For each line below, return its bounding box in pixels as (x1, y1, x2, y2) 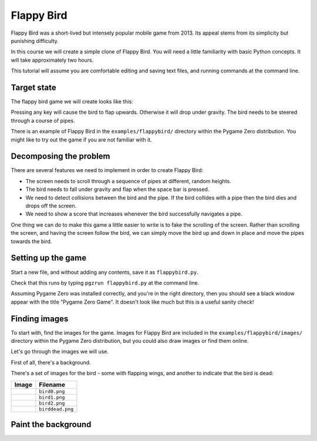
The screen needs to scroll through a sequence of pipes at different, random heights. (25, 177, 231, 184)
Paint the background (11, 419, 92, 429)
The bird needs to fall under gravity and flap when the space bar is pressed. (25, 186, 210, 193)
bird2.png (39, 400, 65, 406)
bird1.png (39, 394, 65, 400)
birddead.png (39, 406, 74, 412)
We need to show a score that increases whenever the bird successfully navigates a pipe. (25, 210, 243, 217)
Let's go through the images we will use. (11, 348, 109, 355)
